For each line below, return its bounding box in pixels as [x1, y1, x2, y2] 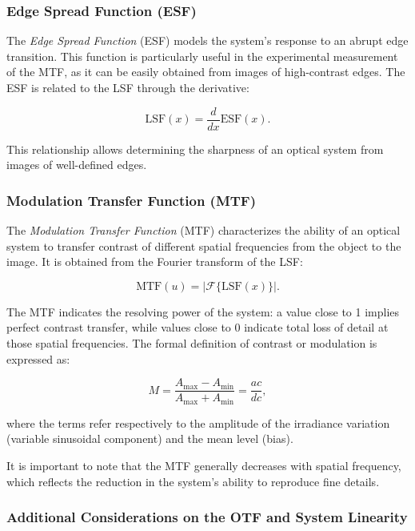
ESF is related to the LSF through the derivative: [6, 79, 249, 95]
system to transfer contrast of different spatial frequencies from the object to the [6, 237, 401, 254]
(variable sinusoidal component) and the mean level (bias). [6, 430, 293, 447]
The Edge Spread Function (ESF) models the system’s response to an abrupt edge [6, 32, 409, 49]
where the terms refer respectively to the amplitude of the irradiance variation [6, 414, 390, 431]
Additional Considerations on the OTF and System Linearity [6, 507, 408, 527]
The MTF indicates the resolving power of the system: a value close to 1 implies [6, 303, 400, 320]
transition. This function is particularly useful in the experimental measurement [6, 47, 398, 64]
